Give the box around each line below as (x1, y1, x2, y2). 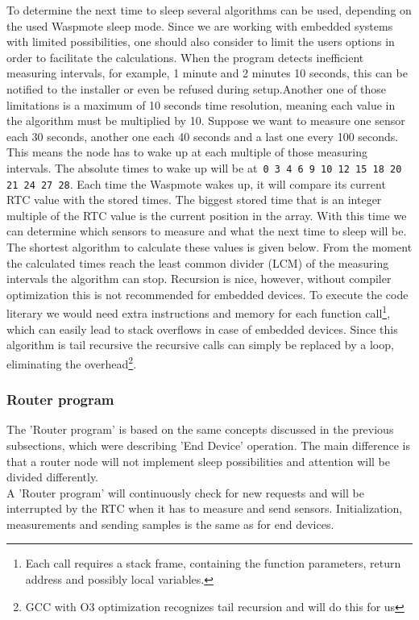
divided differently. (6, 468, 99, 485)
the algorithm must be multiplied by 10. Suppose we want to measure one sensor (6, 112, 405, 129)
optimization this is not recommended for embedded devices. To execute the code (6, 285, 409, 302)
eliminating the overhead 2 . (6, 352, 137, 372)
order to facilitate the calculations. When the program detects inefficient (6, 48, 364, 65)
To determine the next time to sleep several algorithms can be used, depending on (6, 2, 412, 18)
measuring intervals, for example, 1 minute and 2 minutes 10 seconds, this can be (6, 64, 408, 81)
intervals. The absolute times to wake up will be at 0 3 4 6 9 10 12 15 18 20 (6, 159, 402, 176)
